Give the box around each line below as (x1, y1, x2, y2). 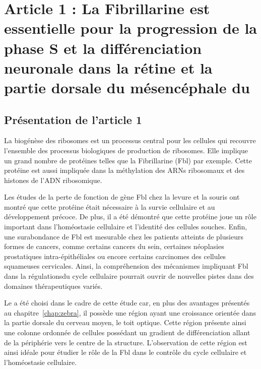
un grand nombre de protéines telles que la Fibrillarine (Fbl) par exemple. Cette (4, 155, 252, 165)
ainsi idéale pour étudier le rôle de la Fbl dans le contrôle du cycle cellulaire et (4, 347, 247, 357)
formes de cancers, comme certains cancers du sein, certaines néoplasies (4, 241, 224, 252)
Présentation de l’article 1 (4, 111, 142, 127)
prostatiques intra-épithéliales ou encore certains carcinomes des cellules (4, 251, 226, 261)
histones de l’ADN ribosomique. (4, 174, 102, 185)
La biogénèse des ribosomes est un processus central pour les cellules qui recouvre (4, 135, 256, 146)
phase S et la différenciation (4, 37, 202, 58)
